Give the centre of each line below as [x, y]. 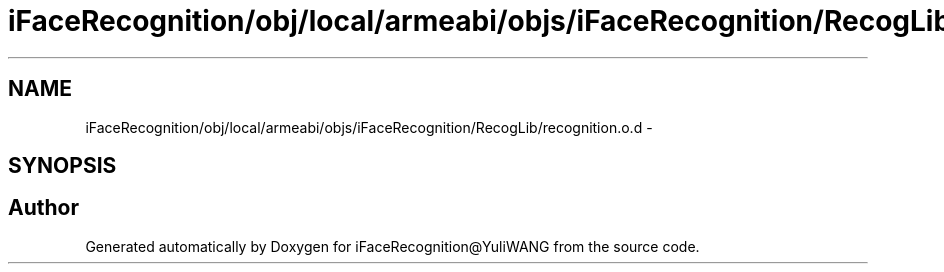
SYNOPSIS [62, 166]
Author [43, 208]
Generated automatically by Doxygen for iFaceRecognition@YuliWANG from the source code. [392, 246]
